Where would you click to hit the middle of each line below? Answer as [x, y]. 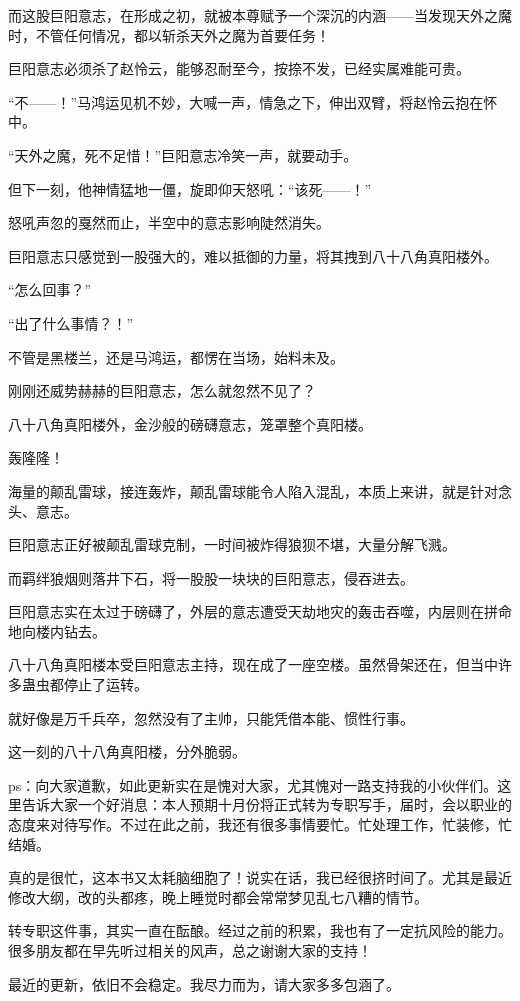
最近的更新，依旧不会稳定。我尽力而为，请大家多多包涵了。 [204, 983]
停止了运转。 [105, 684]
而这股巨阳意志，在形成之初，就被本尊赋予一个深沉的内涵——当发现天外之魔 [260, 15]
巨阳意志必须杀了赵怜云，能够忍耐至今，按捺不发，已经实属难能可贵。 [239, 68]
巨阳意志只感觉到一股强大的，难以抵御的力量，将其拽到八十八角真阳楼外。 [253, 255]
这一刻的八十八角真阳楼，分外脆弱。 [127, 751]
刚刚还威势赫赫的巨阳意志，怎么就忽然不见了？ [162, 390]
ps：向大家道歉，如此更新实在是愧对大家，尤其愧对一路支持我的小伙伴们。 [253, 784]
